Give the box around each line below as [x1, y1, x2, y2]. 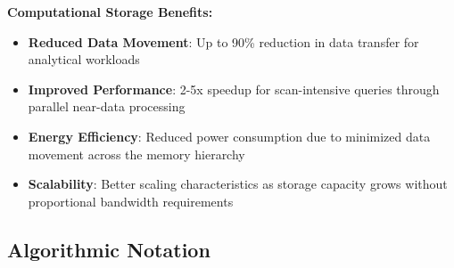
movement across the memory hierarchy [28, 144, 245, 163]
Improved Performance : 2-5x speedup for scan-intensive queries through [28, 79, 440, 98]
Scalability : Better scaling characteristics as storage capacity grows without [28, 175, 448, 193]
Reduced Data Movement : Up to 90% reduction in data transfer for [28, 32, 419, 51]
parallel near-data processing [28, 97, 186, 116]
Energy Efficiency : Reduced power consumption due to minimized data [28, 126, 431, 145]
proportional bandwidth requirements [28, 191, 234, 210]
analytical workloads [28, 50, 140, 69]
